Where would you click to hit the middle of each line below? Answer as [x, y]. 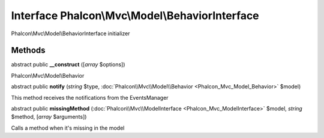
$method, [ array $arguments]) [49, 117]
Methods [28, 50]
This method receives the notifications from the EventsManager [90, 97]
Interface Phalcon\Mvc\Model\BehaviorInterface [135, 16]
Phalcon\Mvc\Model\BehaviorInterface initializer [70, 33]
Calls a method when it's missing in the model [68, 128]
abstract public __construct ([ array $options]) [68, 65]
